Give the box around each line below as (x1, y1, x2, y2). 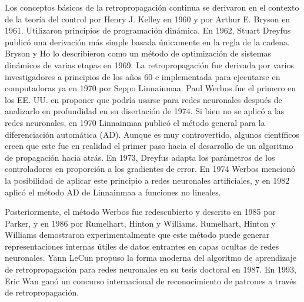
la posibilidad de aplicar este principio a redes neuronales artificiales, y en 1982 (5, 174, 290, 186)
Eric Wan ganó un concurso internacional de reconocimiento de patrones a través (5, 274, 297, 287)
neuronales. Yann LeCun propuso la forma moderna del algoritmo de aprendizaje (5, 251, 297, 264)
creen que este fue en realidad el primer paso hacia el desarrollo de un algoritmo (5, 140, 293, 152)
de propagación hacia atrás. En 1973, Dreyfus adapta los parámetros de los (5, 151, 275, 163)
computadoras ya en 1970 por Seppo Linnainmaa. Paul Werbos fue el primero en (5, 82, 296, 94)
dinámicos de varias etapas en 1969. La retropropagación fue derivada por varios (5, 58, 294, 71)
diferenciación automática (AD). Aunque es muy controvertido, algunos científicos (5, 128, 300, 140)
